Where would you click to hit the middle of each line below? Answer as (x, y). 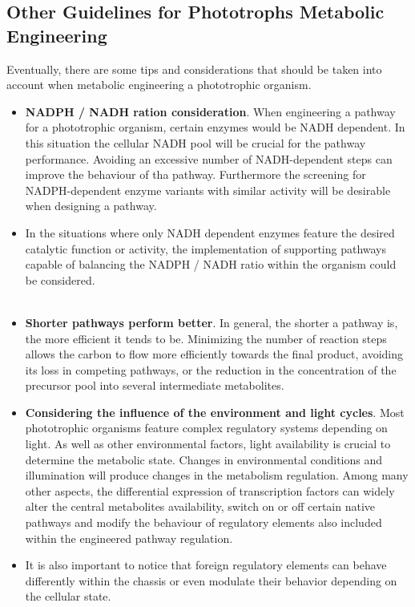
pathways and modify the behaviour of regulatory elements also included (203, 522)
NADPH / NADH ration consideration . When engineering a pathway (210, 111)
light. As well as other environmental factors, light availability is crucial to (208, 444)
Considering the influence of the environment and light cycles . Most (215, 412)
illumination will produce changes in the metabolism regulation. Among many (217, 475)
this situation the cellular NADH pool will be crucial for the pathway (195, 142)
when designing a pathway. (91, 206)
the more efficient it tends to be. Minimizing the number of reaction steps (206, 338)
